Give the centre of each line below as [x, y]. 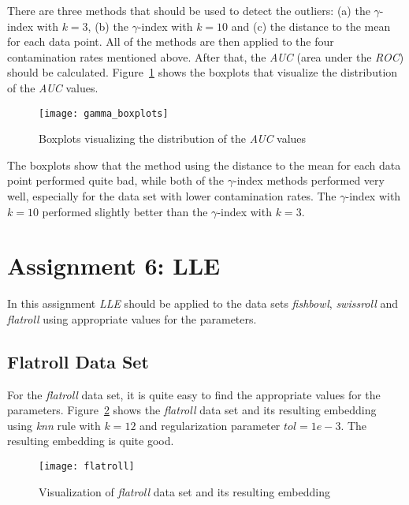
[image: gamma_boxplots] [104, 113]
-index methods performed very [309, 180]
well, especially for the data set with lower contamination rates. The [172, 196]
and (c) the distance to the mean [311, 26]
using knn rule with [54, 425]
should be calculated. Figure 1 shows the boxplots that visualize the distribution [203, 72]
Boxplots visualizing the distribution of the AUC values [173, 138]
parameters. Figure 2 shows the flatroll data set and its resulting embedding [192, 410]
